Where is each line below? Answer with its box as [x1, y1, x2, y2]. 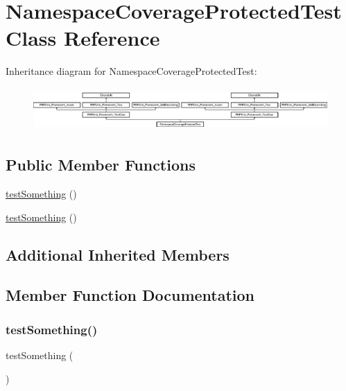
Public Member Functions [6, 154, 196, 175]
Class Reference [6, 24, 160, 52]
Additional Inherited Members [6, 243, 230, 265]
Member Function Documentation [6, 284, 255, 306]
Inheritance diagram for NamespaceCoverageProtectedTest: [6, 64, 257, 78]
